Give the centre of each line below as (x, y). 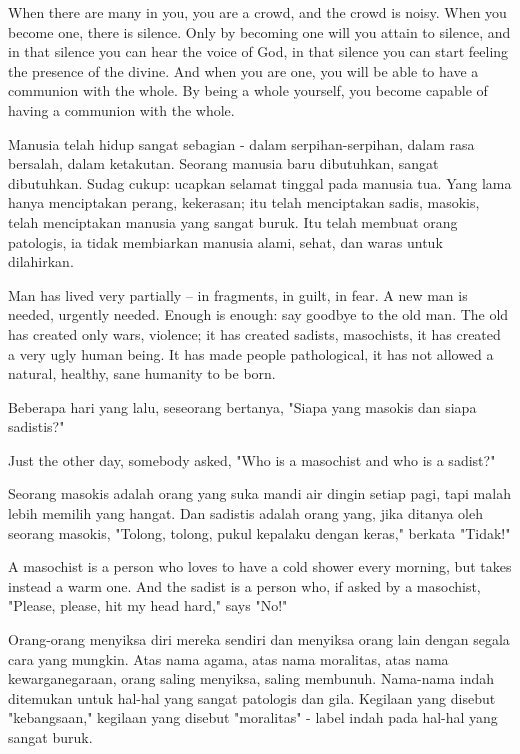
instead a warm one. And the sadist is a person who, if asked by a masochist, (244, 585)
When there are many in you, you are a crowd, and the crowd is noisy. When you (257, 12)
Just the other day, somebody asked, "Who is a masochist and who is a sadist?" (252, 459)
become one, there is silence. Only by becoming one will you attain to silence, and (259, 31)
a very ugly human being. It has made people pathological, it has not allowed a (251, 353)
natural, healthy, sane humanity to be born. (142, 373)
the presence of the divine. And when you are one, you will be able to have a (243, 70)
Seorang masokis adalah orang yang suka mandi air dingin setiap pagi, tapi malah (259, 493)
